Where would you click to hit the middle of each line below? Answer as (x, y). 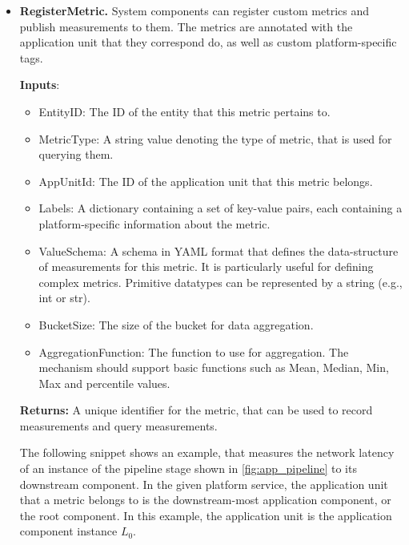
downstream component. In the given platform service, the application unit (204, 484)
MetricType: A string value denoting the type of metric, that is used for (215, 138)
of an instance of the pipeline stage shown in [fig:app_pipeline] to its (188, 468)
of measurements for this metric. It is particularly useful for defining (206, 266)
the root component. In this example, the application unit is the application (206, 515)
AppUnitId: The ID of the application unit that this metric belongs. (206, 181)
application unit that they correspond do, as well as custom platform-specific (208, 42)
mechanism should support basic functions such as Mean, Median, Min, (214, 367)
